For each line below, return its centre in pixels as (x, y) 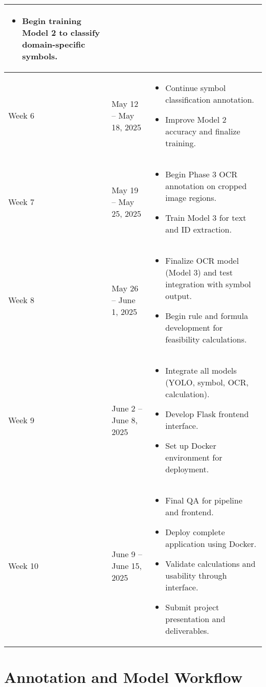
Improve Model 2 (196, 119)
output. (179, 296)
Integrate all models (201, 370)
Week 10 (24, 565)
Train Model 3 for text (206, 217)
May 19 (125, 190)
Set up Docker (191, 445)
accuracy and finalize (203, 131)
